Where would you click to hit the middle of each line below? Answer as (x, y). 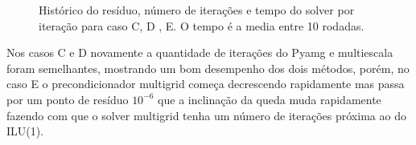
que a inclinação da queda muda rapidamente (270, 99)
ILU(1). (25, 131)
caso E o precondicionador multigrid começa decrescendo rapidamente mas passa (206, 84)
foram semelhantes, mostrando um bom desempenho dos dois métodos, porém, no (208, 68)
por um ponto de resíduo (68, 99)
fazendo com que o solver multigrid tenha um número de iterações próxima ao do (206, 115)
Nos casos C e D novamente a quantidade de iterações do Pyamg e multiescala (200, 52)
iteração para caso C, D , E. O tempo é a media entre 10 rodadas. (202, 25)
